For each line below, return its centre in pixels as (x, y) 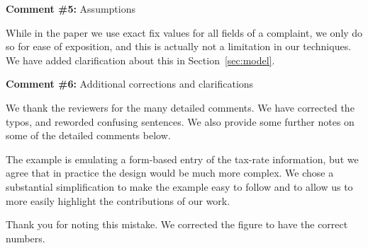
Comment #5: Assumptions (71, 8)
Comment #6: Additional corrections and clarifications (130, 84)
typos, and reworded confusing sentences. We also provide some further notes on (180, 121)
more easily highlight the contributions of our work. (118, 200)
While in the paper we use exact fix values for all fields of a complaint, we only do (184, 32)
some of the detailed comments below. (88, 135)
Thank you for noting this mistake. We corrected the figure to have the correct (177, 224)
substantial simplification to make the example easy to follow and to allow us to (179, 186)
